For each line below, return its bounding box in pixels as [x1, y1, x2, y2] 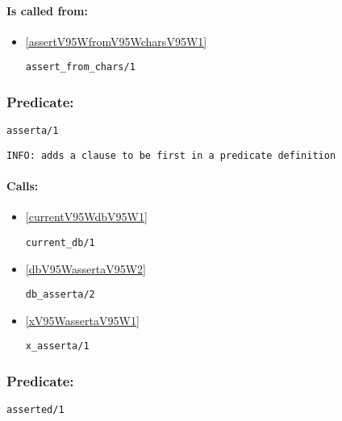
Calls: [6, 177, 39, 194]
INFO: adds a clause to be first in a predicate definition [6, 149, 336, 161]
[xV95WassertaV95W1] [25, 311, 140, 328]
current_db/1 [25, 236, 95, 248]
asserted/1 [6, 404, 65, 416]
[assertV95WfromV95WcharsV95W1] [25, 32, 207, 49]
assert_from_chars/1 [25, 61, 136, 73]
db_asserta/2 [25, 289, 95, 301]
